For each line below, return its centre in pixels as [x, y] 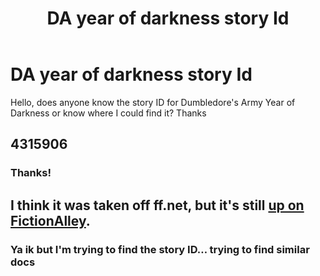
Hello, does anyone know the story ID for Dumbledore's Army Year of [153, 102]
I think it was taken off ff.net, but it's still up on [157, 205]
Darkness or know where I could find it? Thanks [108, 113]
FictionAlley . [50, 220]
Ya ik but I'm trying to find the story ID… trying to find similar [160, 249]
